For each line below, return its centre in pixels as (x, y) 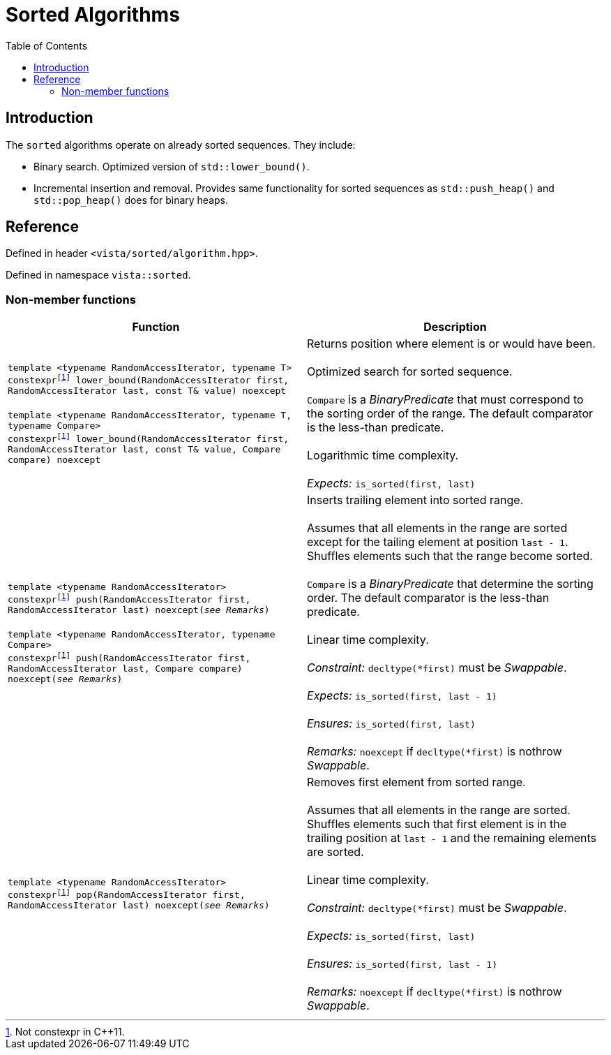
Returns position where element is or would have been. (451, 344)
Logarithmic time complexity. (383, 456)
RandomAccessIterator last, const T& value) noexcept (147, 391)
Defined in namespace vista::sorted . (98, 275)
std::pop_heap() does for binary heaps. (131, 200)
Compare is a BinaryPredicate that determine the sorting (450, 584)
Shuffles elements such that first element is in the (437, 824)
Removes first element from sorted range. (416, 782)
